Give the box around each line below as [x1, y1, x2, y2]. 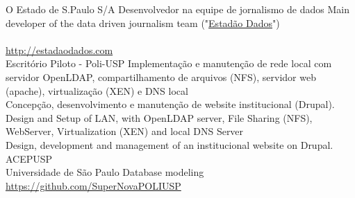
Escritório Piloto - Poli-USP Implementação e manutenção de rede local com [6, 56, 332, 71]
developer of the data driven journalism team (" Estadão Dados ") [6, 15, 280, 30]
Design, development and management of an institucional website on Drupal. [6, 137, 333, 152]
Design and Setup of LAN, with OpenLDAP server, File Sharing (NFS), [6, 110, 313, 125]
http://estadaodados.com [6, 42, 113, 57]
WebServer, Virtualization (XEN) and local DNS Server [6, 124, 244, 138]
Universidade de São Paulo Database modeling [6, 165, 204, 179]
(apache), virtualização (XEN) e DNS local [6, 83, 188, 98]
